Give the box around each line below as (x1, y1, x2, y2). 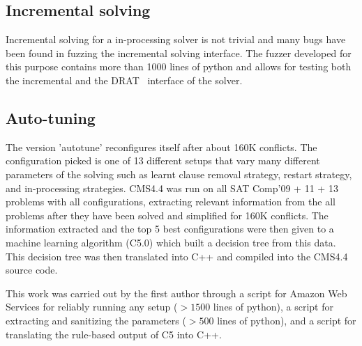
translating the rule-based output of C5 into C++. (6, 327, 222, 341)
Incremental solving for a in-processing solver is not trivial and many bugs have (6, 32, 346, 47)
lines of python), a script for (213, 299, 333, 314)
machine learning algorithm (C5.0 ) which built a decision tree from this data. (6, 235, 336, 249)
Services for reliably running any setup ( (6, 299, 178, 314)
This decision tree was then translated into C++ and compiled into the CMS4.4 (6, 249, 348, 263)
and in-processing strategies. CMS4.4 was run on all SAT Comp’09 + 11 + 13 (6, 180, 338, 195)
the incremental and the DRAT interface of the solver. (6, 72, 243, 87)
